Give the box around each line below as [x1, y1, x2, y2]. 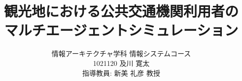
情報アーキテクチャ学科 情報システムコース [51, 48, 191, 59]
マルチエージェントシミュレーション [4, 20, 239, 40]
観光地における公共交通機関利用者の [3, 1, 239, 21]
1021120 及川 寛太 [93, 58, 150, 68]
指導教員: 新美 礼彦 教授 [82, 67, 160, 78]
